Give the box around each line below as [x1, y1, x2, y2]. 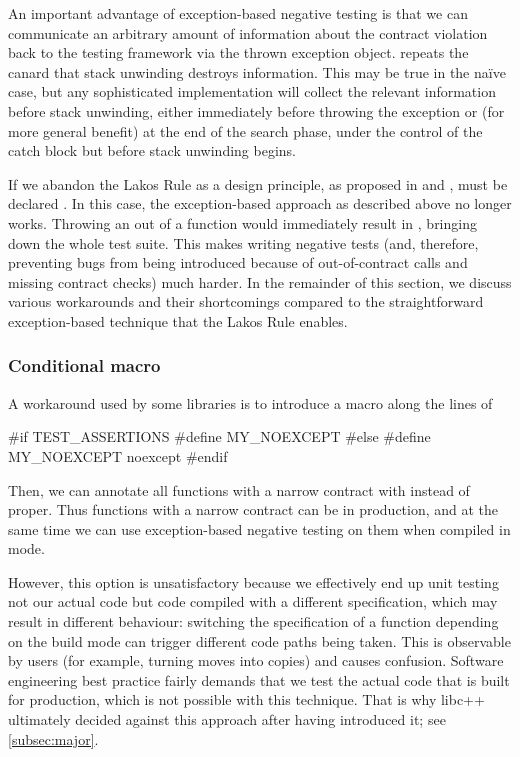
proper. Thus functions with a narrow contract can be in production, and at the [8, 499, 499, 520]
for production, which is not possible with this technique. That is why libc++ [8, 689, 485, 710]
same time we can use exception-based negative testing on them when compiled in [8, 518, 511, 539]
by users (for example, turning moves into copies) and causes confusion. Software [8, 650, 504, 671]
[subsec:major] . [8, 728, 99, 749]
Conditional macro [8, 353, 161, 378]
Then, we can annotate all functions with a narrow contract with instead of [8, 479, 470, 500]
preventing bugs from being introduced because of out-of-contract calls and [8, 252, 468, 273]
